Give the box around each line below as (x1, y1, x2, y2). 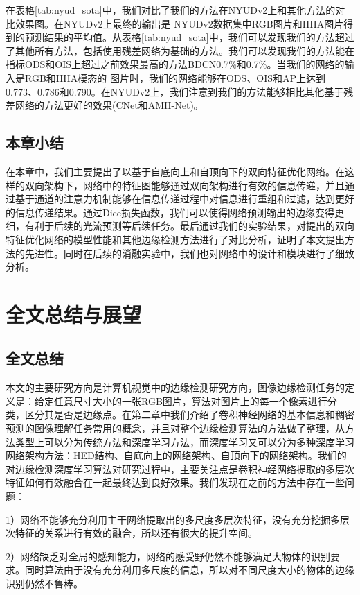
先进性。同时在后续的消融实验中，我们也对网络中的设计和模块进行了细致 (24, 245, 354, 260)
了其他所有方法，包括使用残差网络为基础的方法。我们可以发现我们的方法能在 (6, 43, 354, 58)
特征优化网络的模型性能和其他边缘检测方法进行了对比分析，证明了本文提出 (6, 232, 345, 246)
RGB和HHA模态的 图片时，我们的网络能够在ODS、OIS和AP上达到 (24, 70, 326, 85)
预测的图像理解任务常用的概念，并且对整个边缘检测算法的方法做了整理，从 (6, 421, 345, 436)
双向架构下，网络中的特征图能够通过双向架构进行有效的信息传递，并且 (24, 178, 345, 192)
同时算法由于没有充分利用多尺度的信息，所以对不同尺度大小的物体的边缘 (24, 562, 354, 577)
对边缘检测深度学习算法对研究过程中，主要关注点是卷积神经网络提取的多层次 (6, 461, 354, 476)
